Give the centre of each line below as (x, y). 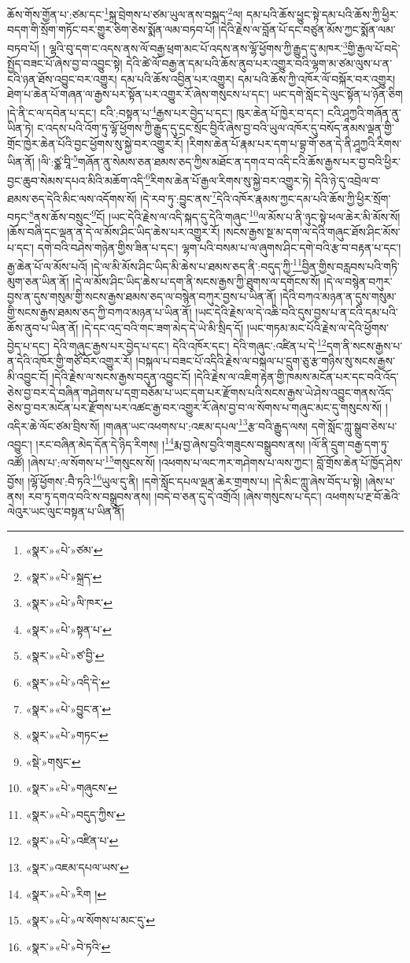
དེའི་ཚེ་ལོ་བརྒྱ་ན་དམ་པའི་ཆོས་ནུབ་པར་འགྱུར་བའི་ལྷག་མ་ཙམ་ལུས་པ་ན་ (259, 63)
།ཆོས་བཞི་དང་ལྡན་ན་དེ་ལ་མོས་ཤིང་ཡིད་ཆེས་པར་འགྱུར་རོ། (114, 232)
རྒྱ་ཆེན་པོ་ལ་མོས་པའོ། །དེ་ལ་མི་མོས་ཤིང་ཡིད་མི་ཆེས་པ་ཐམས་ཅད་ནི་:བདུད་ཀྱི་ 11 (155, 265)
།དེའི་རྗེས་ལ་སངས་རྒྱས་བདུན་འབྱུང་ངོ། (122, 376)
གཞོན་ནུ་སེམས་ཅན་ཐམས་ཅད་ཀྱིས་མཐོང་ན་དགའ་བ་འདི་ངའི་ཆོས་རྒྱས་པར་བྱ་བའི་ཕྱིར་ (239, 161)
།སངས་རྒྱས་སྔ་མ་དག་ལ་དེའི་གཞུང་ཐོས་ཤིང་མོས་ (312, 232)
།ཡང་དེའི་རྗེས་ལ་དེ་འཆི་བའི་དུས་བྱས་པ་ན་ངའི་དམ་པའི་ (297, 311)
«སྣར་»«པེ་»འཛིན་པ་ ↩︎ (72, 841)
